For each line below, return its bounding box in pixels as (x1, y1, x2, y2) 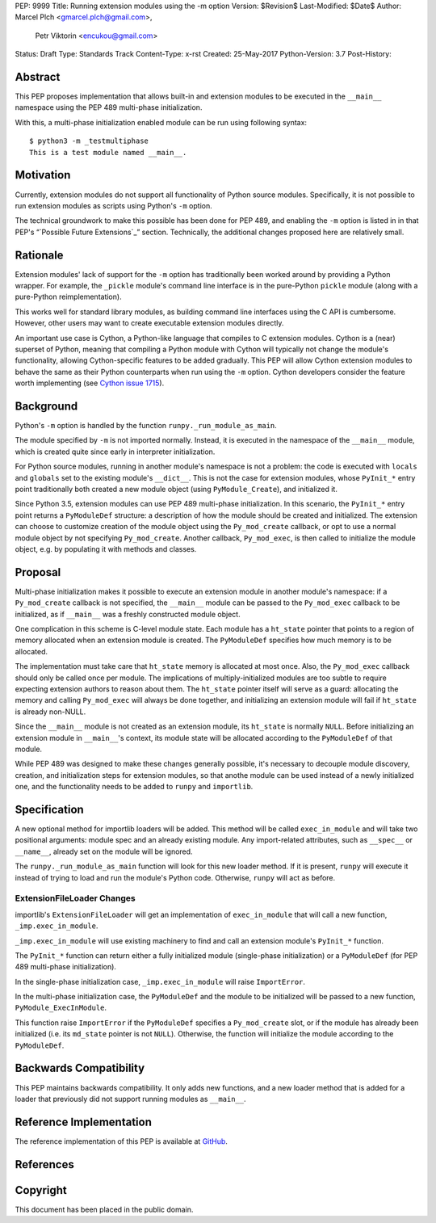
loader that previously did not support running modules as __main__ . (15, 1094, 246, 1103)
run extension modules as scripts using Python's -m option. (15, 200, 213, 210)
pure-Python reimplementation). (15, 292, 122, 302)
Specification (15, 802, 84, 816)
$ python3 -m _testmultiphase (29, 137, 149, 145)
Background (15, 399, 78, 413)
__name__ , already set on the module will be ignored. (15, 847, 193, 856)
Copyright (15, 1183, 68, 1197)
